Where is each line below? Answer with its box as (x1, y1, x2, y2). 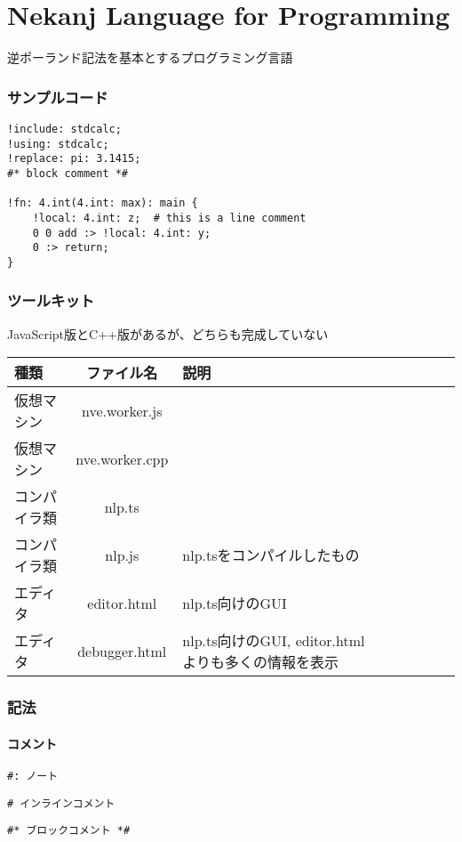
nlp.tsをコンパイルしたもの (182, 545, 360, 566)
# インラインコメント (7, 797, 115, 810)
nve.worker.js (82, 400, 163, 421)
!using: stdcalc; (7, 137, 109, 150)
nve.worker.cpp (76, 448, 169, 469)
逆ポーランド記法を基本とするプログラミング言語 (7, 48, 293, 67)
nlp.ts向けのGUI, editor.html (182, 630, 365, 652)
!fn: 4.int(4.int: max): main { (7, 197, 198, 210)
